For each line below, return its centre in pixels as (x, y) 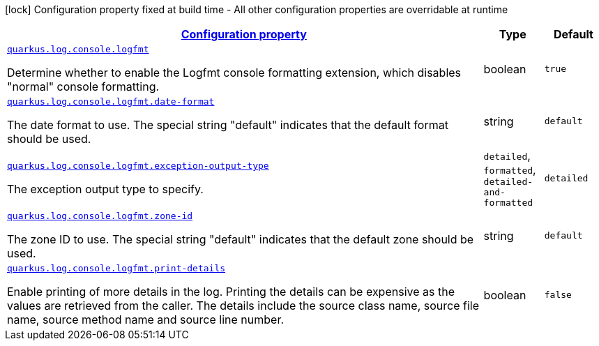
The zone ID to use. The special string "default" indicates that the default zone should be (241, 239)
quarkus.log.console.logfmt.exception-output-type (138, 166)
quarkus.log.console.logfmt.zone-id (100, 216)
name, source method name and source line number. (146, 319)
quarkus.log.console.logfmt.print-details (116, 268)
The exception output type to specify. (105, 189)
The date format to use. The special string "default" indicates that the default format (228, 125)
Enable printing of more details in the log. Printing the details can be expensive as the (231, 292)
